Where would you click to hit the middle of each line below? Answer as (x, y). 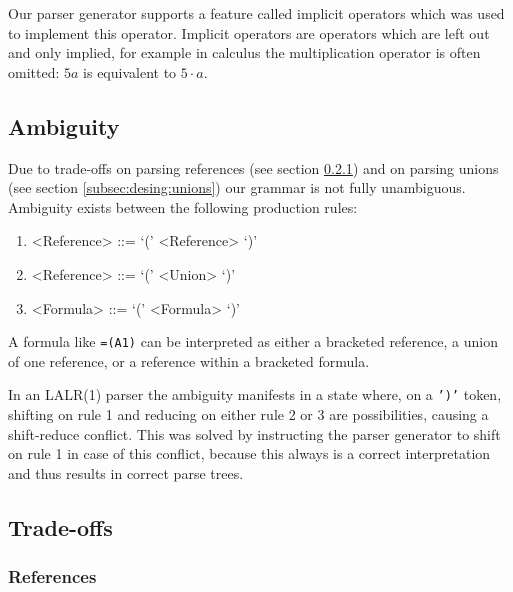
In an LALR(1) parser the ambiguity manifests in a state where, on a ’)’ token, (255, 394)
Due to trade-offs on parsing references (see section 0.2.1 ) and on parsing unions (253, 167)
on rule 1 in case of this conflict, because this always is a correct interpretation (249, 453)
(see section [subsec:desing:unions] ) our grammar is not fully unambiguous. (237, 187)
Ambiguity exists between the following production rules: (183, 206)
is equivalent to (130, 71)
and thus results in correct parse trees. (126, 472)
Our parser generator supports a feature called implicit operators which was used (256, 13)
